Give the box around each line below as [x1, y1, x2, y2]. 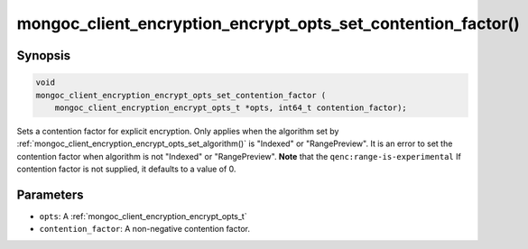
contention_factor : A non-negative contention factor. [39, 224, 250, 235]
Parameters [16, 187, 84, 202]
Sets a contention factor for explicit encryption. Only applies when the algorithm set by [16, 125, 339, 136]
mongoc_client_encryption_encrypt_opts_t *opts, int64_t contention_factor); [54, 102, 408, 113]
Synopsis [16, 48, 71, 63]
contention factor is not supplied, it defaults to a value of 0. [16, 163, 236, 175]
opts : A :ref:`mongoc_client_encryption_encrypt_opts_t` [39, 211, 247, 221]
